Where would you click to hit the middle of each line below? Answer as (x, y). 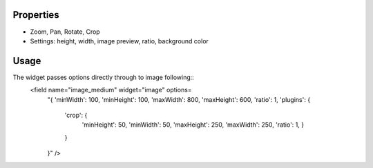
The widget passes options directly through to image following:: (104, 77)
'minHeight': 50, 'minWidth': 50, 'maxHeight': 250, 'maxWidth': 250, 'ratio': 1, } (193, 125)
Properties (36, 15)
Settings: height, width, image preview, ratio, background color (119, 41)
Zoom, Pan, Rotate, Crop (65, 32)
